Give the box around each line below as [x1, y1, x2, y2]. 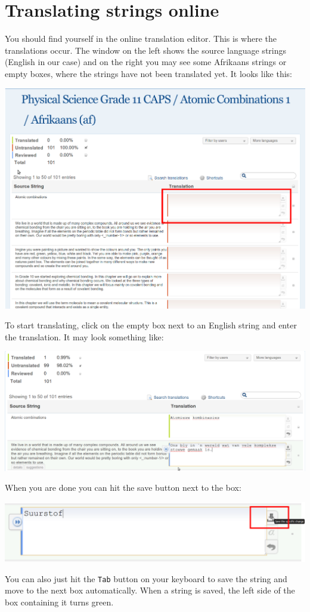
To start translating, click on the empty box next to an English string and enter [5, 319, 297, 331]
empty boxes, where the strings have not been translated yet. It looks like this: [5, 67, 292, 79]
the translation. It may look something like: [5, 330, 164, 343]
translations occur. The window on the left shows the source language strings [5, 44, 287, 56]
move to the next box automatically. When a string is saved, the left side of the [5, 584, 295, 596]
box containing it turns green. [5, 596, 114, 608]
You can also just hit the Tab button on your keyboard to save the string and [5, 572, 287, 585]
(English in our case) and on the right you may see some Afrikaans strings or [5, 56, 287, 68]
